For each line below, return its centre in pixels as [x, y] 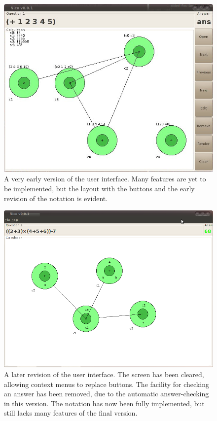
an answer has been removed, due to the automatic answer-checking [107, 394]
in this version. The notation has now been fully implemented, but [104, 403]
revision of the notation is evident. [56, 198]
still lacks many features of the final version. [71, 413]
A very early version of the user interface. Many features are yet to [105, 179]
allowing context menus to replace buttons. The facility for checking [107, 384]
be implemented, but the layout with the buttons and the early [99, 188]
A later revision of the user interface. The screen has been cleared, [104, 374]
